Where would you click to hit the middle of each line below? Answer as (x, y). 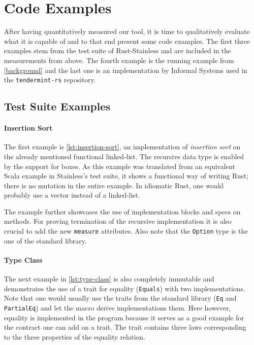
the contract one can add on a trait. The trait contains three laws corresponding (125, 327)
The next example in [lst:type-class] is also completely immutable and (109, 279)
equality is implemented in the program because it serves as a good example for (124, 317)
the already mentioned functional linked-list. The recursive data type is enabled (124, 156)
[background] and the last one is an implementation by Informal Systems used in (126, 70)
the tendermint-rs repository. (50, 80)
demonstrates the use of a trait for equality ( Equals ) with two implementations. (125, 288)
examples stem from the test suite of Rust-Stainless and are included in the (118, 51)
